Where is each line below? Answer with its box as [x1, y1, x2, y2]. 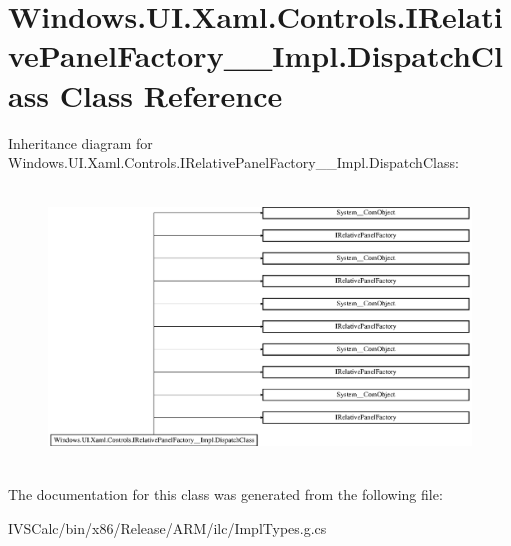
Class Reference [59, 74, 283, 115]
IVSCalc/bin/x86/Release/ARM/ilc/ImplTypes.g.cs [8, 517, 327, 538]
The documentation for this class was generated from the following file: [8, 484, 443, 505]
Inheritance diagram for [8, 132, 153, 153]
